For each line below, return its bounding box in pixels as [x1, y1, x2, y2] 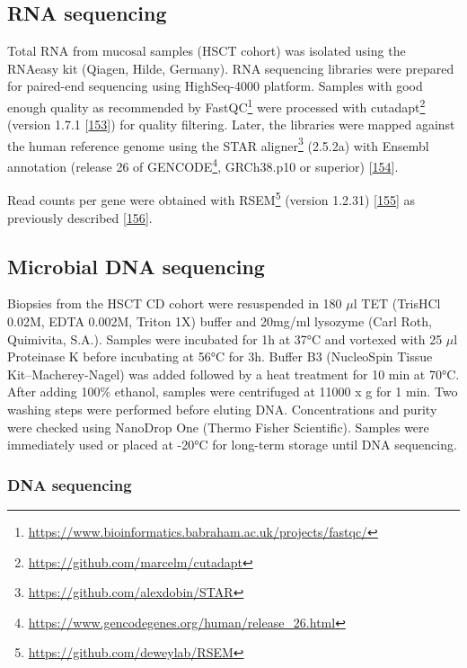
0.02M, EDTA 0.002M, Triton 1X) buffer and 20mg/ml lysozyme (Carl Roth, [7, 311, 432, 330]
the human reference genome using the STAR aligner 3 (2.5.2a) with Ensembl [7, 133, 429, 155]
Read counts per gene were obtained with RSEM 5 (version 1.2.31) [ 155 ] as [7, 188, 416, 209]
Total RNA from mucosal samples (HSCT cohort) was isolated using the [7, 41, 406, 60]
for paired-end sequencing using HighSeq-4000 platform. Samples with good [7, 76, 423, 95]
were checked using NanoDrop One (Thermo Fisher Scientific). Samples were [7, 417, 429, 436]
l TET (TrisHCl [353, 294, 441, 313]
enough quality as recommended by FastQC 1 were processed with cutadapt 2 [7, 94, 426, 116]
